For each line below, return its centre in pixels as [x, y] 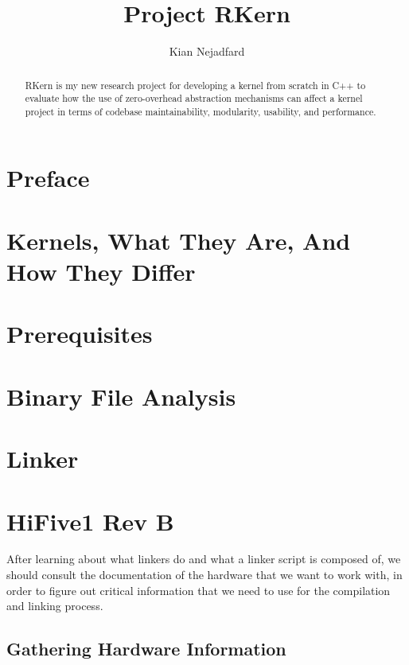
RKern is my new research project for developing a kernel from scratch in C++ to [195, 85]
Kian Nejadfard [207, 51]
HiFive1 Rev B [90, 521]
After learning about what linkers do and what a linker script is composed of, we [204, 559]
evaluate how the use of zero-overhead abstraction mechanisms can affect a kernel [194, 98]
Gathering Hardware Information [146, 649]
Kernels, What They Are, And [179, 240]
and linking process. [55, 606]
